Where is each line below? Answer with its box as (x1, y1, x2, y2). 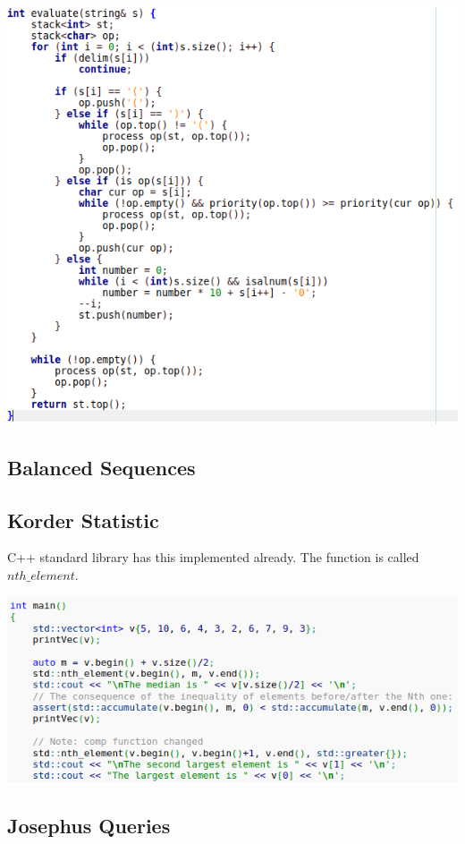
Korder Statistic (7, 506, 159, 533)
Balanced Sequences (7, 453, 196, 481)
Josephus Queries (7, 811, 171, 839)
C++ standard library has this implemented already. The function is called (7, 548, 419, 567)
